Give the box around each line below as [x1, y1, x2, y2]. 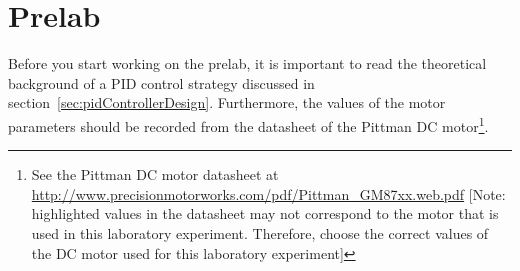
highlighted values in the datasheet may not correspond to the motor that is [31, 203, 499, 224]
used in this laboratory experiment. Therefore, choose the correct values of [31, 222, 489, 243]
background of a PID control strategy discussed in [8, 72, 315, 93]
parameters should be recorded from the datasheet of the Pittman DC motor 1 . [8, 112, 489, 136]
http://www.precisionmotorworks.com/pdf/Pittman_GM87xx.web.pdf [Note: [31, 183, 506, 204]
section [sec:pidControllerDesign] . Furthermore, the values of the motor [8, 92, 446, 113]
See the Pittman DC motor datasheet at [31, 164, 279, 185]
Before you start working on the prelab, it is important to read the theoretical [8, 53, 487, 74]
